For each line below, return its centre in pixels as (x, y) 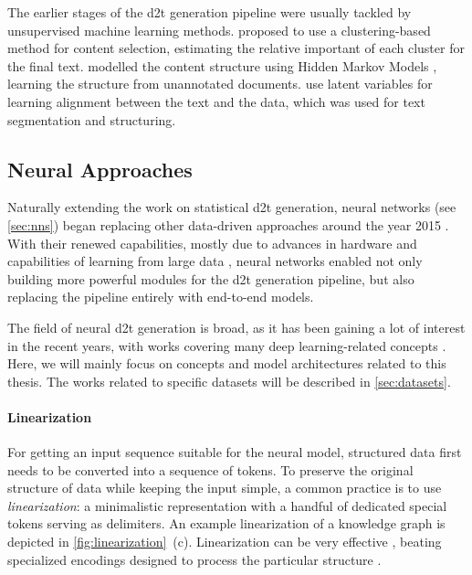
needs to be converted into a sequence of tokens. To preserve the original (210, 469)
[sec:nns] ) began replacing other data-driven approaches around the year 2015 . (228, 224)
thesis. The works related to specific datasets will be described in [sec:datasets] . (229, 381)
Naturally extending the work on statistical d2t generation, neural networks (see (232, 207)
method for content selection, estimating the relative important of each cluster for (236, 48)
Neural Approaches (100, 169)
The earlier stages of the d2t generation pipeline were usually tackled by (210, 12)
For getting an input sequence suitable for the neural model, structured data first (235, 452)
